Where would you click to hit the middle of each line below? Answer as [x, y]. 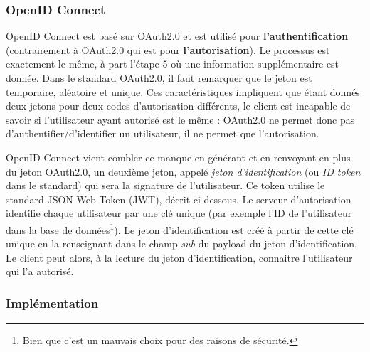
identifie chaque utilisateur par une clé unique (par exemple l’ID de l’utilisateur [179, 213]
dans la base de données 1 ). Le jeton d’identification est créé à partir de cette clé [180, 228]
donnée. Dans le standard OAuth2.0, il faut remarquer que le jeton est [159, 78]
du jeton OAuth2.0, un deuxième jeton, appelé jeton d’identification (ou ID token [183, 171]
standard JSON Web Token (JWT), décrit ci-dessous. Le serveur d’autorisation [179, 199]
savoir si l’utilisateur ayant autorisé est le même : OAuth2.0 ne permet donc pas [180, 119]
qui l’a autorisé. [40, 271]
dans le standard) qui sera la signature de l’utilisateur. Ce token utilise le [165, 185]
